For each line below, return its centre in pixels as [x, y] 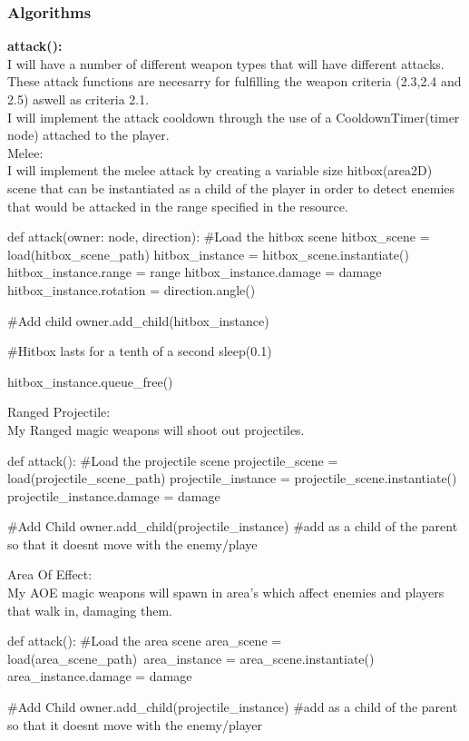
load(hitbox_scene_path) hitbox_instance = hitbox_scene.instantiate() [208, 254]
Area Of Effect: [50, 574]
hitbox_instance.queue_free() [90, 381]
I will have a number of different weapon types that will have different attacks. [226, 63]
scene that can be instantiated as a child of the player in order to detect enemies [231, 188]
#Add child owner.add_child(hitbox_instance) [138, 320]
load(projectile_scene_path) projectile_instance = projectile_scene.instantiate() [232, 478]
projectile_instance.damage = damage [114, 495]
